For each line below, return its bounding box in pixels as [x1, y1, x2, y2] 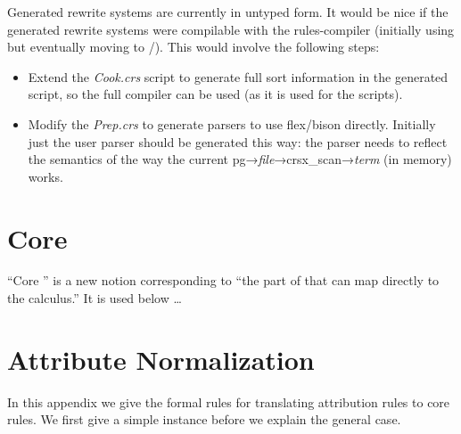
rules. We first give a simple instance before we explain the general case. [7, 410, 401, 429]
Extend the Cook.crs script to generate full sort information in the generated [28, 67, 449, 86]
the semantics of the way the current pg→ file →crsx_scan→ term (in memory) [28, 150, 452, 168]
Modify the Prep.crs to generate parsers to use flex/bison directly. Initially [28, 114, 436, 133]
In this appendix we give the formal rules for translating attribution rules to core [7, 392, 450, 411]
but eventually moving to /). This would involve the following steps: [7, 37, 380, 56]
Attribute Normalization [7, 340, 315, 377]
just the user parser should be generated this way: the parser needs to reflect [28, 132, 448, 151]
